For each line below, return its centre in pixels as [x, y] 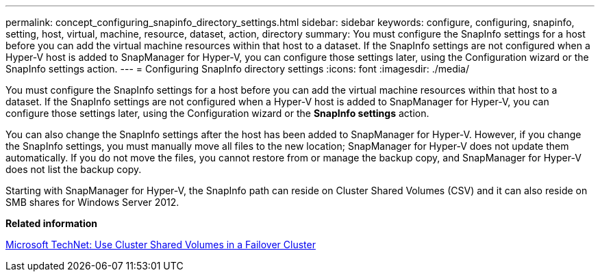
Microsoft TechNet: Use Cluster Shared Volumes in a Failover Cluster [161, 245]
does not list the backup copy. [74, 169]
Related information [52, 223]
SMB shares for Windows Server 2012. [92, 202]
